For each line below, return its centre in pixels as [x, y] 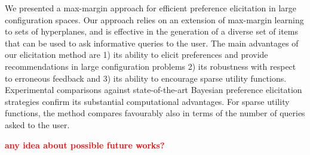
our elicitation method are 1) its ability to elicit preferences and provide [136, 55]
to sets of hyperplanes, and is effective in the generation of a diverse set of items [151, 31]
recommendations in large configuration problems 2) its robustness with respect [151, 66]
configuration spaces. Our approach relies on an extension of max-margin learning [154, 19]
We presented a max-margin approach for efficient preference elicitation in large [151, 8]
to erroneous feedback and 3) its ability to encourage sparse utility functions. [146, 78]
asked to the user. [37, 124]
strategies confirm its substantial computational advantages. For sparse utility [147, 101]
